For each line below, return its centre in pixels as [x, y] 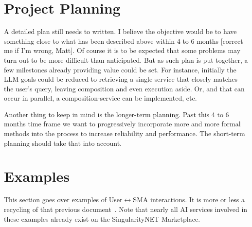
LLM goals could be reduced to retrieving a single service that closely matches [121, 79]
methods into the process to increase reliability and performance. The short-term [125, 133]
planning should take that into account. [63, 143]
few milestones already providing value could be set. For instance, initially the [120, 69]
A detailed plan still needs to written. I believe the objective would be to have [120, 31]
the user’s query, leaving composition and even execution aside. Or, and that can [124, 88]
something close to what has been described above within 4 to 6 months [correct [124, 41]
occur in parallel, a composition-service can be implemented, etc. [100, 98]
